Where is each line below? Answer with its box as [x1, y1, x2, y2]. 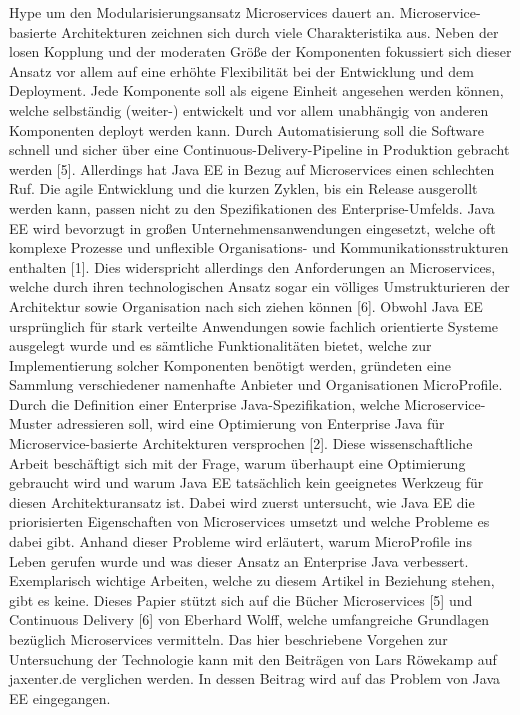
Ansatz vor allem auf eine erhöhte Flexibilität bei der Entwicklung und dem [9, 60, 474, 81]
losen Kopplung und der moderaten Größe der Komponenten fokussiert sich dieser [9, 41, 512, 62]
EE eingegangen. [9, 687, 111, 708]
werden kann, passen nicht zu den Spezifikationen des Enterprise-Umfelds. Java [9, 197, 495, 218]
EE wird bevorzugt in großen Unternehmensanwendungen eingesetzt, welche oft [9, 217, 496, 238]
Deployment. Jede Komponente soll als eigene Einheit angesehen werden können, [9, 80, 504, 101]
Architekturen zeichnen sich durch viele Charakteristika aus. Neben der [61, 21, 499, 42]
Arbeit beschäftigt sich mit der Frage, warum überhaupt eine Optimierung [9, 452, 466, 473]
